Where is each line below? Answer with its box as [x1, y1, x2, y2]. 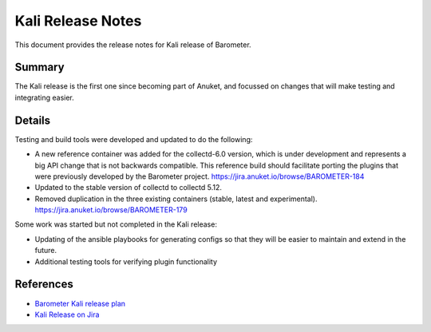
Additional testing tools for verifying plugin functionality [34, 256, 218, 267]
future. [34, 246, 57, 255]
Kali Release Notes [14, 12, 142, 30]
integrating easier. [14, 93, 75, 102]
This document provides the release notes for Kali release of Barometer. [14, 40, 251, 49]
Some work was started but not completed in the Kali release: [14, 219, 217, 229]
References [14, 278, 73, 291]
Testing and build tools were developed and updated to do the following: [14, 134, 253, 144]
